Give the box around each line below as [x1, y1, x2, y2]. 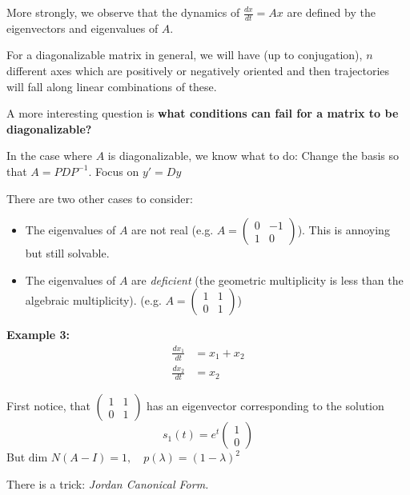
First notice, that [6, 397, 90, 414]
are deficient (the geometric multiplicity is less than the [131, 271, 404, 288]
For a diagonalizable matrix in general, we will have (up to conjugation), [6, 46, 363, 63]
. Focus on [88, 162, 139, 179]
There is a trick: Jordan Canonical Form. [6, 475, 209, 492]
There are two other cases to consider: [6, 190, 193, 206]
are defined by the [287, 4, 376, 20]
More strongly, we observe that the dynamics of [6, 4, 240, 20]
